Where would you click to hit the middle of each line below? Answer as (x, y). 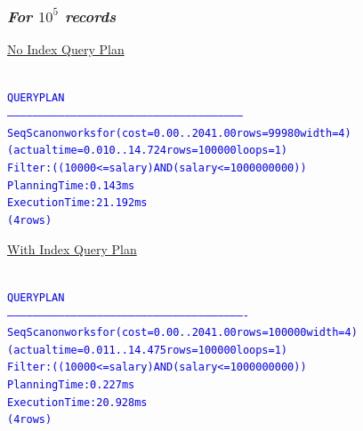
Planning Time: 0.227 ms (71, 385)
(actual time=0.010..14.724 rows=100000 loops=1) (148, 151)
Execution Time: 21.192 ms (77, 203)
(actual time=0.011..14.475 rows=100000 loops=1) (148, 350)
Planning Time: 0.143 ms (71, 185)
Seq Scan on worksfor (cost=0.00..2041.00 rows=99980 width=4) (179, 133)
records (90, 16)
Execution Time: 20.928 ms (77, 402)
